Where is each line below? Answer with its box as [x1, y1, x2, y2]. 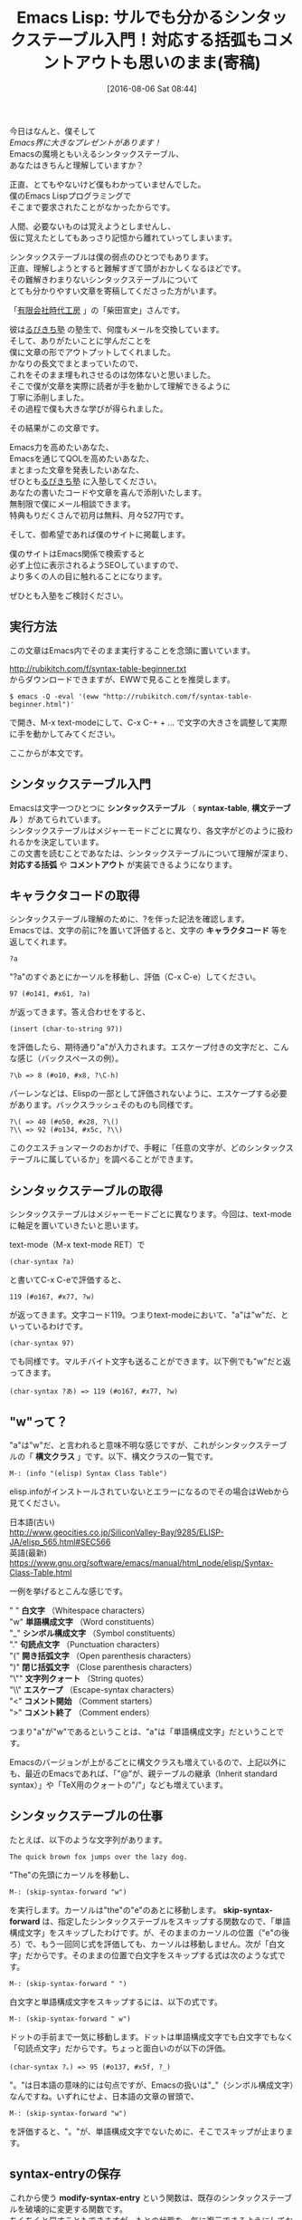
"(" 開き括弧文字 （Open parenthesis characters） [9, 1650, 196, 1661]
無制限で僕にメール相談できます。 [9, 498, 136, 509]
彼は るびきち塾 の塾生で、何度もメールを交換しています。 [9, 323, 224, 334]
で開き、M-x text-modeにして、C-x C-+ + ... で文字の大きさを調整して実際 [9, 717, 288, 728]
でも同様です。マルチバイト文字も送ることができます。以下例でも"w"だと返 [9, 1356, 291, 1367]
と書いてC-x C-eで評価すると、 [9, 1274, 127, 1286]
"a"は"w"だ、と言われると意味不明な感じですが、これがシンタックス [9, 1440, 264, 1450]
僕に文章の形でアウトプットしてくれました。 [9, 346, 176, 357]
